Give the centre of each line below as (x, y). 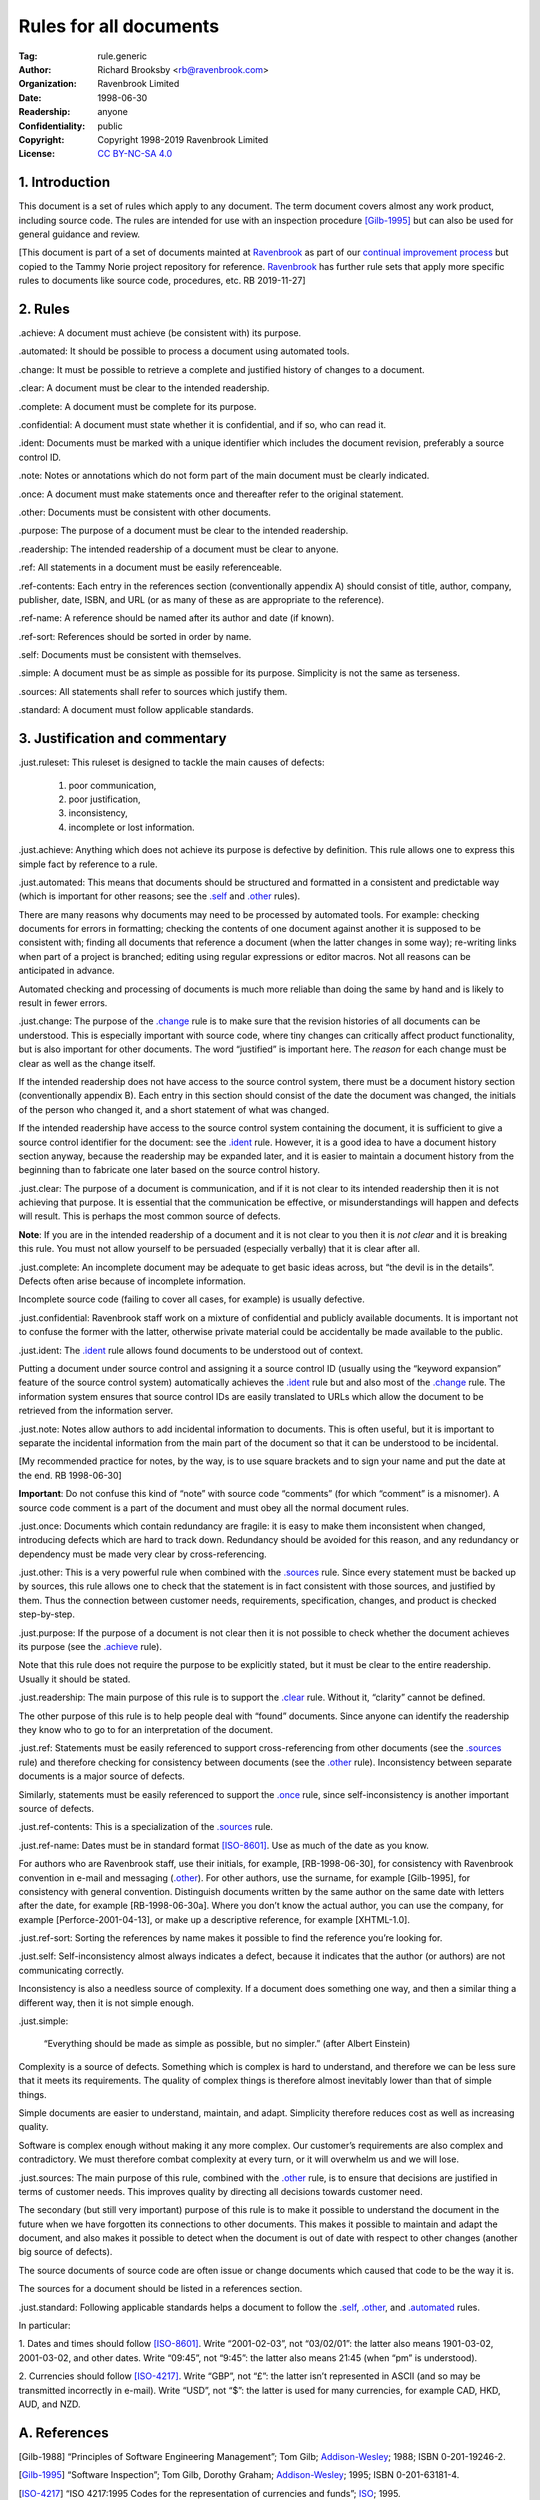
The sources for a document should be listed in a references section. (160, 2289)
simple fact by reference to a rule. (88, 864)
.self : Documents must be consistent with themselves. (130, 655)
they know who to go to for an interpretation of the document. (146, 1729)
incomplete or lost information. (131, 827)
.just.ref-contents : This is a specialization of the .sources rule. (146, 1827)
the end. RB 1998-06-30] (70, 1475)
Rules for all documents (119, 26)
